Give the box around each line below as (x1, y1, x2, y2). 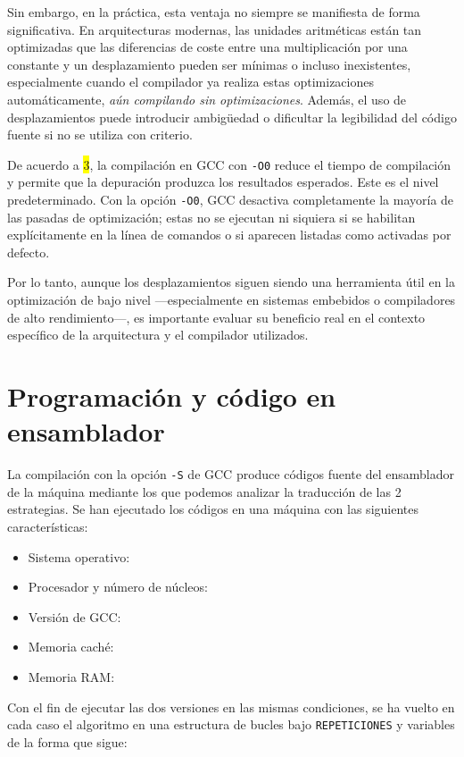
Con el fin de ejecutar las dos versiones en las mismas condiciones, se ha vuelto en (7, 697, 455, 716)
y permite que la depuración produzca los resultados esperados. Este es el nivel (7, 172, 439, 191)
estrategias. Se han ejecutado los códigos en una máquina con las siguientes (7, 500, 418, 518)
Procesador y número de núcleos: (28, 577, 208, 596)
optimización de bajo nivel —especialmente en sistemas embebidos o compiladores (7, 290, 456, 309)
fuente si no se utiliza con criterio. (7, 125, 193, 144)
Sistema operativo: (28, 547, 130, 566)
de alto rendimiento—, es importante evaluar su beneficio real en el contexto (7, 307, 426, 326)
